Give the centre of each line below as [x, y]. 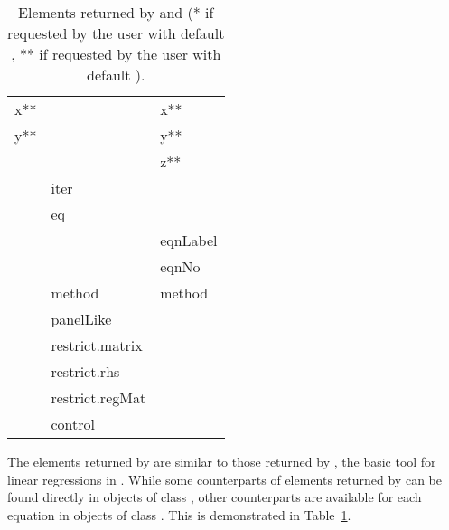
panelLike [81, 319]
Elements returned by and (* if [116, 12]
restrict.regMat [98, 397]
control [73, 424]
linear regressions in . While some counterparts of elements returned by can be [224, 479]
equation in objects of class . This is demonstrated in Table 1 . [179, 514]
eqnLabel [189, 240]
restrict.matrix [97, 345]
